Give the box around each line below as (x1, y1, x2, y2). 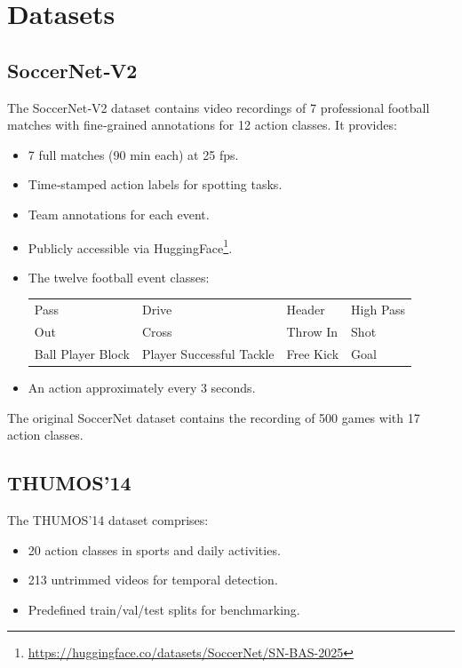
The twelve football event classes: (28, 267, 210, 286)
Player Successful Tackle (141, 344, 275, 362)
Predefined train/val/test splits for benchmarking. (28, 600, 300, 618)
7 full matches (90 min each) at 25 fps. (28, 145, 239, 163)
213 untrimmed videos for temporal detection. (28, 570, 278, 589)
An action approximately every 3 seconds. (28, 378, 256, 396)
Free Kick (286, 344, 339, 362)
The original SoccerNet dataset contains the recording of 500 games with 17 (7, 408, 420, 426)
